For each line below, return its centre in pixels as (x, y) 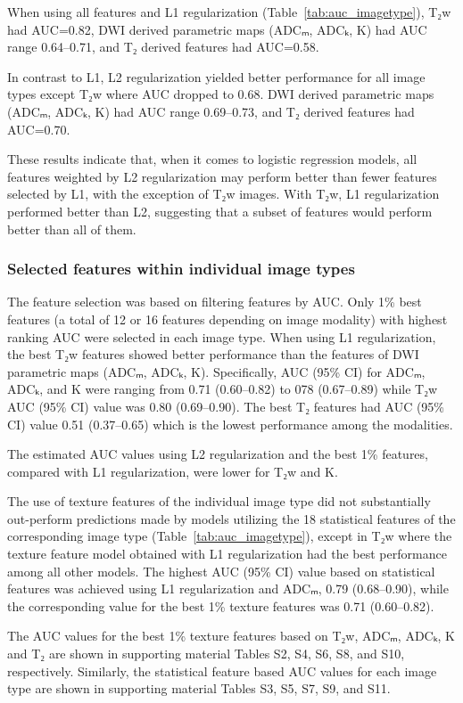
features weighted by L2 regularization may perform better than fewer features (222, 176)
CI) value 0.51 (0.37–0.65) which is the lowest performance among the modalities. (230, 424)
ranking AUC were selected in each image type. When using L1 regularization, (222, 336)
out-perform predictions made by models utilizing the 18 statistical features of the (231, 518)
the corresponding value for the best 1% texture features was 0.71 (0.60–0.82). (221, 605)
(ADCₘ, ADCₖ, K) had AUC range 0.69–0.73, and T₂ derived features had (211, 111)
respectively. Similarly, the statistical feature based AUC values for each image (222, 670)
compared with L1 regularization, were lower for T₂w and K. (173, 471)
